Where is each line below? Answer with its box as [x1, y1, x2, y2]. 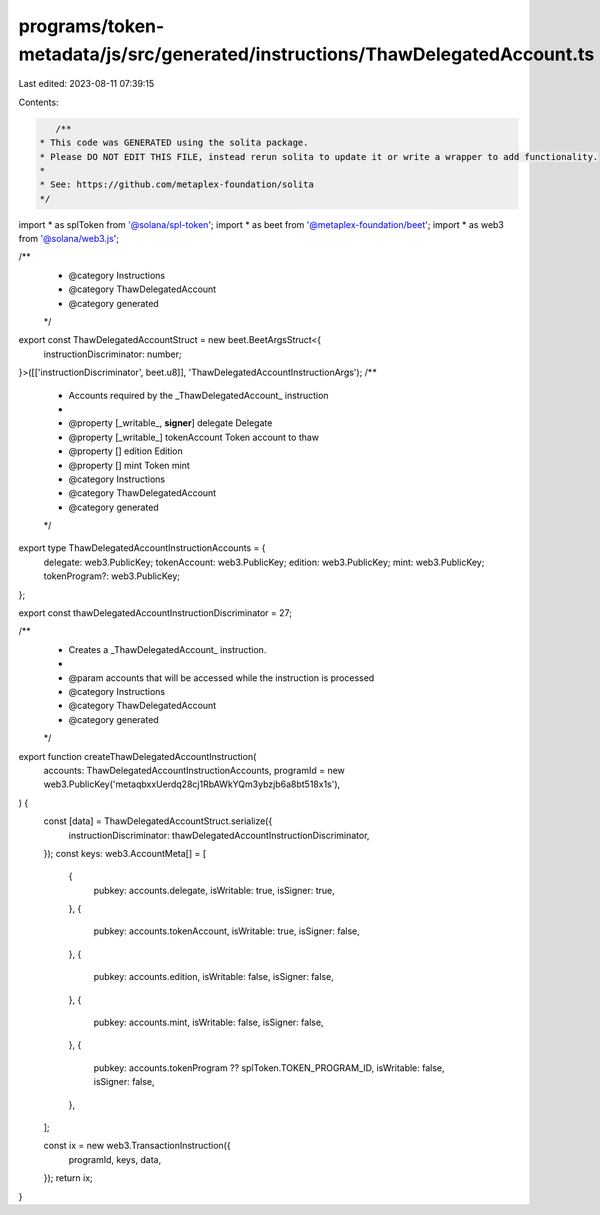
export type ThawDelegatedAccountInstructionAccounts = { [18, 542, 266, 554]
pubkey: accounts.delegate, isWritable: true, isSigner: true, [93, 884, 335, 896]
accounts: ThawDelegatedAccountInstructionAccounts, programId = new [43, 764, 345, 776]
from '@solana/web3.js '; [18, 233, 120, 245]
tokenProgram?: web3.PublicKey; [43, 570, 180, 582]
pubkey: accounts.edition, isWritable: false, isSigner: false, [93, 971, 334, 983]
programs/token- [18, 15, 165, 37]
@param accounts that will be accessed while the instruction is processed [68, 671, 375, 684]
